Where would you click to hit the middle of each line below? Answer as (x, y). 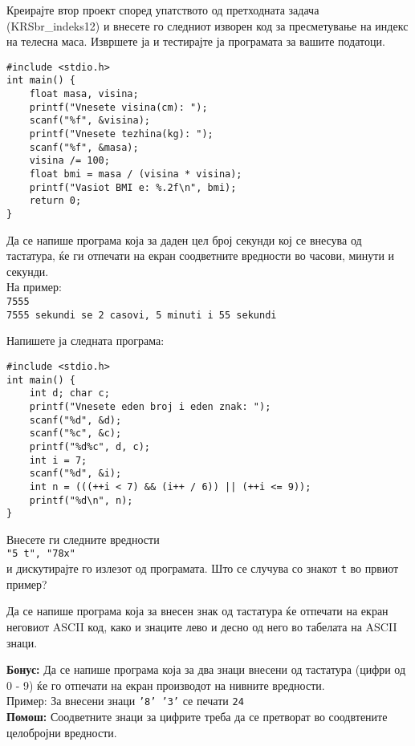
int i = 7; (58, 460)
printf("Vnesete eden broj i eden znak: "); (150, 406)
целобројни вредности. (62, 732)
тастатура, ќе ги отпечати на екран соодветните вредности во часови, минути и (201, 255)
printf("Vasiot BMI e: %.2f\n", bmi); (133, 187)
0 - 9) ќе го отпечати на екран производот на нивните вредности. (166, 685)
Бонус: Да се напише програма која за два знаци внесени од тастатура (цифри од (206, 669)
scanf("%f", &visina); (90, 121)
